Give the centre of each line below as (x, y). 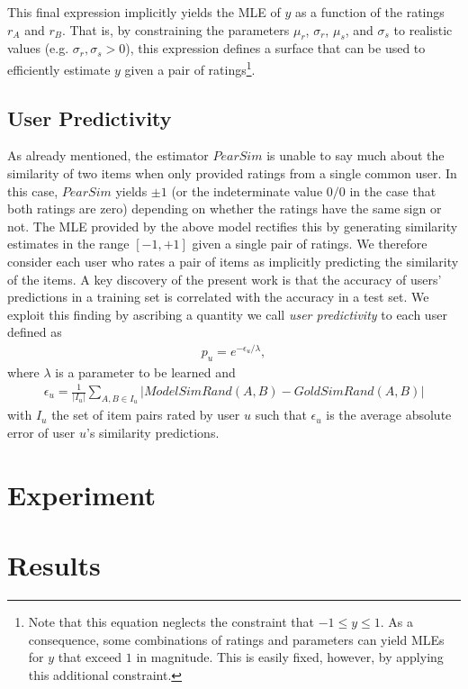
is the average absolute (389, 415)
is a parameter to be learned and (145, 372)
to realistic (423, 29)
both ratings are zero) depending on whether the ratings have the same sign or (225, 209)
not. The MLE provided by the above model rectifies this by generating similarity (233, 226)
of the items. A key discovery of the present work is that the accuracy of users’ (225, 279)
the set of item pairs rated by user (146, 415)
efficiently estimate (59, 69)
